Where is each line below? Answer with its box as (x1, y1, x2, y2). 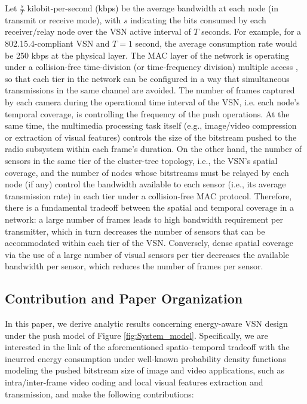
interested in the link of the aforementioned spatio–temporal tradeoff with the (5, 341, 290, 353)
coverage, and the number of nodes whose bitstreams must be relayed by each (5, 166, 289, 178)
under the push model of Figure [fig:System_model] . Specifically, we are (5, 329, 268, 341)
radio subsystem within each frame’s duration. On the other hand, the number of (5, 142, 302, 155)
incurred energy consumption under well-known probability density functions (5, 352, 286, 364)
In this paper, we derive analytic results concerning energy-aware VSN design (5, 317, 288, 330)
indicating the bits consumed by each (130, 13, 266, 26)
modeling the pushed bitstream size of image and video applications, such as (5, 364, 284, 376)
